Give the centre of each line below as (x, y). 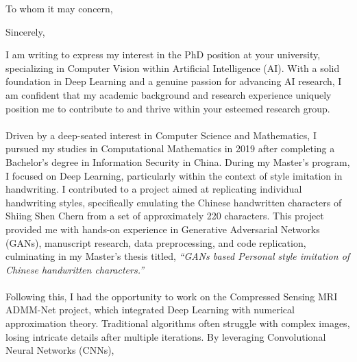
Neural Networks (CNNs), (60, 350)
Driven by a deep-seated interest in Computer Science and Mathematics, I (161, 135)
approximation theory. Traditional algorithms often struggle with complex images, (178, 323)
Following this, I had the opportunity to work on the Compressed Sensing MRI (172, 296)
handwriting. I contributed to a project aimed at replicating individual (154, 189)
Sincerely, (25, 31)
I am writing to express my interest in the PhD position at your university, (163, 55)
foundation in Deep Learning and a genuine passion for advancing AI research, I (174, 81)
